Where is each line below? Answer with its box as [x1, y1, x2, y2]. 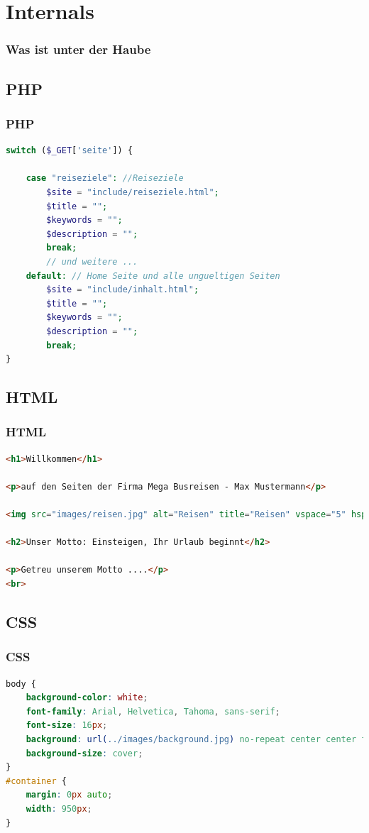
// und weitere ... [46, 256, 138, 267]
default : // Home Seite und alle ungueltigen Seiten [26, 270, 280, 281]
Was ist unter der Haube [6, 40, 151, 58]
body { [6, 678, 36, 689]
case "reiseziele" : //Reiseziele [26, 173, 184, 184]
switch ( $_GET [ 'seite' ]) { [6, 145, 133, 156]
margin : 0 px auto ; [26, 790, 113, 800]
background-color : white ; [26, 693, 148, 703]
